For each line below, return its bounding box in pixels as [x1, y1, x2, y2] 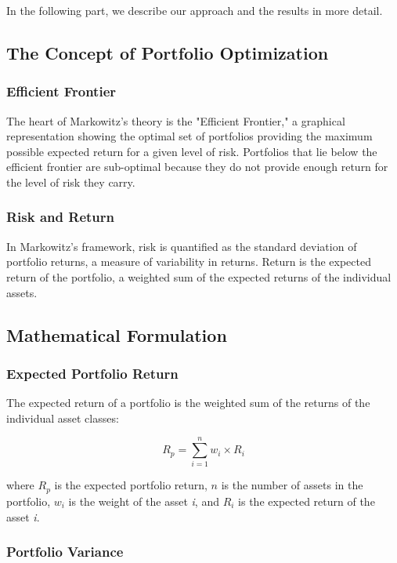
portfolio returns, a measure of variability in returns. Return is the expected [6, 253, 371, 270]
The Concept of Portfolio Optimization [6, 40, 329, 64]
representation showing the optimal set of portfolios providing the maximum [6, 128, 373, 144]
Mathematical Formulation [6, 322, 227, 347]
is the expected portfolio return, [54, 477, 208, 493]
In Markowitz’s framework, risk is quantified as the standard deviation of [6, 238, 357, 254]
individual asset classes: [6, 409, 119, 426]
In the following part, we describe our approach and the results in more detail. [6, 2, 383, 18]
